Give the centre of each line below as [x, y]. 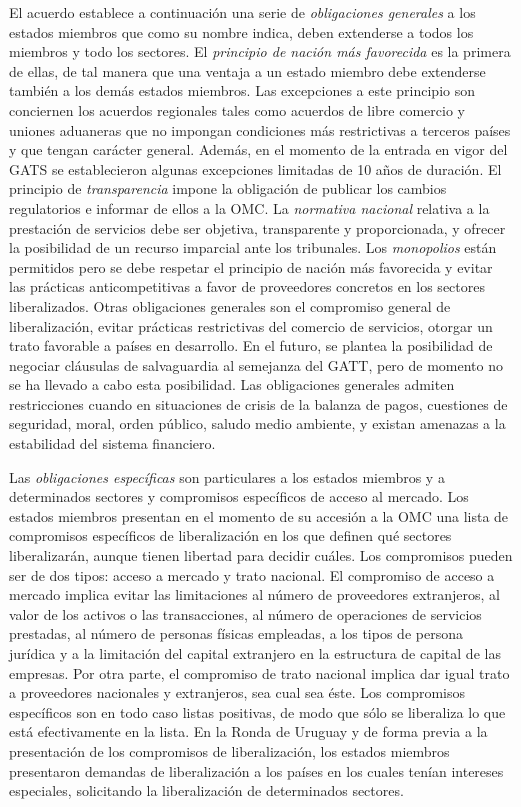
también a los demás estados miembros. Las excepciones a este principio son [242, 90]
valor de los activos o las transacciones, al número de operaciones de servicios [245, 613]
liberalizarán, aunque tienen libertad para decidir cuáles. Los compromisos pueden [261, 555]
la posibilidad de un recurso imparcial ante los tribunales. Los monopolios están [253, 247]
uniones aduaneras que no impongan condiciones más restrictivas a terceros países [260, 129]
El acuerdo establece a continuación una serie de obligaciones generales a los [242, 12]
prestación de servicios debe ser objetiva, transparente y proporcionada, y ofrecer [257, 227]
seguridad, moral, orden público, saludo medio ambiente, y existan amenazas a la [257, 423]
